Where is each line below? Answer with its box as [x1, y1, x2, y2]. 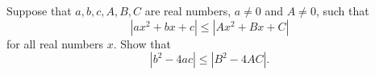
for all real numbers [6, 35, 103, 52]
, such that [315, 2, 369, 19]
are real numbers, [144, 2, 231, 19]
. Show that [113, 35, 171, 52]
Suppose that [6, 2, 72, 19]
